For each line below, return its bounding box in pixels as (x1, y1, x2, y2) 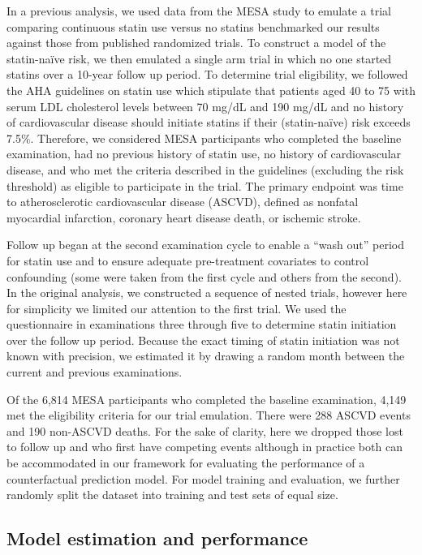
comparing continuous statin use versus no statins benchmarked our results (6, 18, 380, 35)
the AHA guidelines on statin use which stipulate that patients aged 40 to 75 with (6, 81, 416, 98)
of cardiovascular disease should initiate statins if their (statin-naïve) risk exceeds (6, 114, 411, 131)
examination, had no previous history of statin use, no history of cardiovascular (6, 145, 402, 162)
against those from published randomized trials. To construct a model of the (6, 34, 386, 51)
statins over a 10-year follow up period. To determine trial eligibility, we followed (6, 66, 408, 83)
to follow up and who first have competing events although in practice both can (6, 438, 403, 455)
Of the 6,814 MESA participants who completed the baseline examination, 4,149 (6, 390, 407, 407)
